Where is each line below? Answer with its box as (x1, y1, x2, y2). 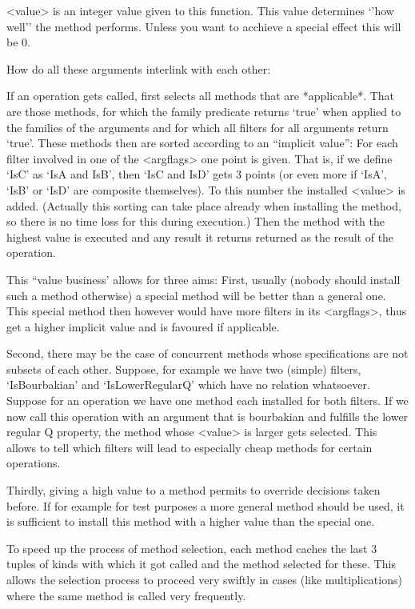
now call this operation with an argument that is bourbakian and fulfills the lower (6, 407, 409, 424)
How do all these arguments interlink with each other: (6, 60, 271, 77)
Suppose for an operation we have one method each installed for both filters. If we (6, 392, 409, 409)
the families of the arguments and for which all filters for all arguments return (6, 118, 389, 135)
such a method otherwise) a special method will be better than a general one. (6, 286, 386, 303)
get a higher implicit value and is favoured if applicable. (6, 318, 280, 335)
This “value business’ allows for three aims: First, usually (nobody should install (6, 270, 401, 287)
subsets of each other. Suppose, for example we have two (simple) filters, (6, 360, 361, 377)
